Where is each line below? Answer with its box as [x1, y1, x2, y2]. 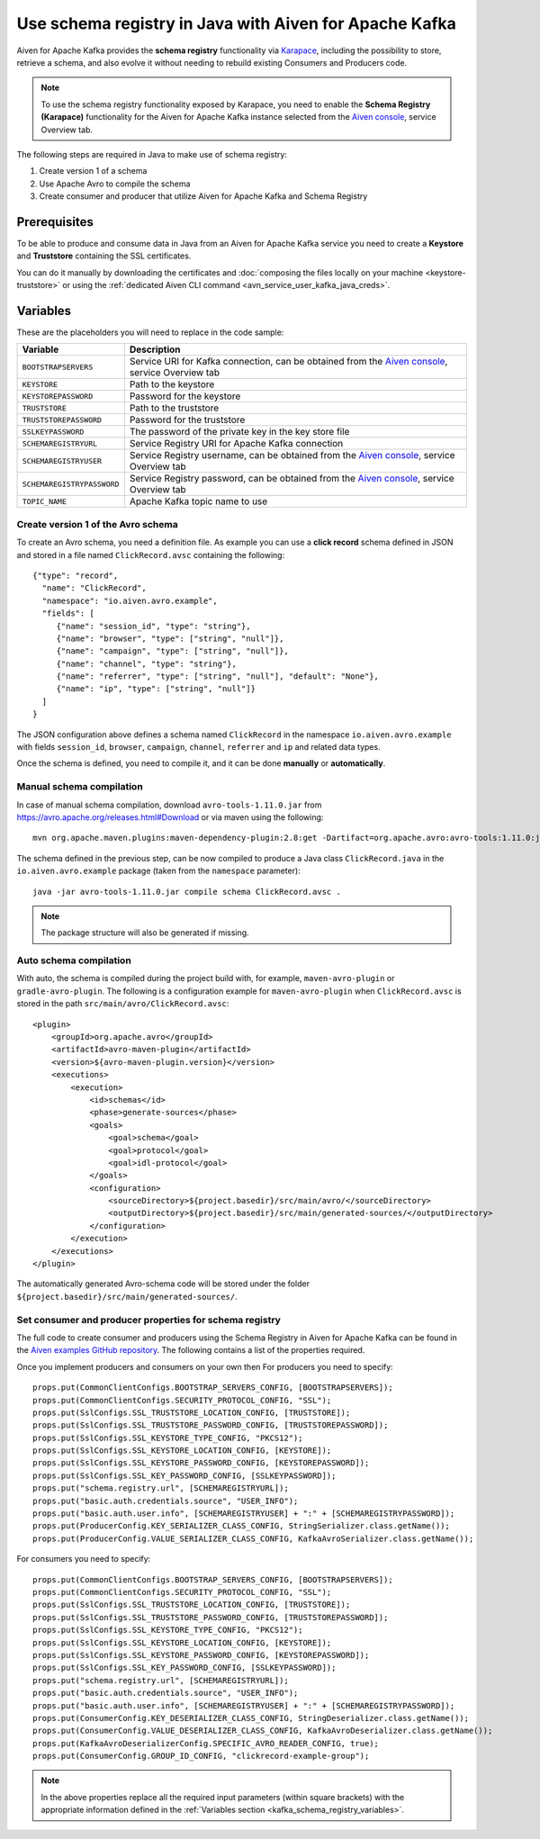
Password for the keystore [129, 390, 241, 402]
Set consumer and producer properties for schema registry [16, 1313, 281, 1326]
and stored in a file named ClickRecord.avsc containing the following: [16, 549, 285, 560]
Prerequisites [16, 214, 94, 230]
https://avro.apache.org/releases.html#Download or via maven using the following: [16, 811, 324, 823]
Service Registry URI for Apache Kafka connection [129, 437, 344, 450]
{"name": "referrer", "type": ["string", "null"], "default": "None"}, [56, 672, 380, 681]
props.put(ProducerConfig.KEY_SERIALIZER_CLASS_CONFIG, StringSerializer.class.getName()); [32, 1521, 450, 1531]
